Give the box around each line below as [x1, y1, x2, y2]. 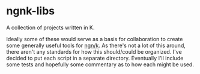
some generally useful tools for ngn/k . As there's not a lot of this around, [6, 42, 186, 49]
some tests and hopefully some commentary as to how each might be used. [6, 61, 194, 68]
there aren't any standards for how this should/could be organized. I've [6, 48, 182, 55]
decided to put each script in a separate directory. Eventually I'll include [6, 54, 184, 61]
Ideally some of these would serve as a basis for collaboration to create [6, 35, 183, 42]
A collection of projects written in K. [6, 24, 95, 31]
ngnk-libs [6, 4, 55, 18]
